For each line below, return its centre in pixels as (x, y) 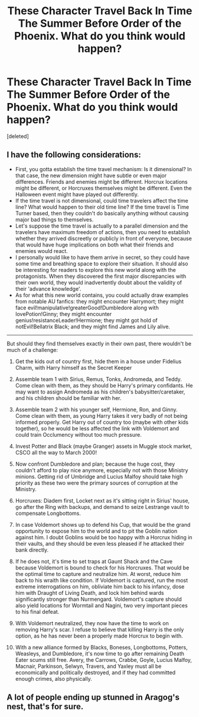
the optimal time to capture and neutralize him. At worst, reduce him (98, 574)
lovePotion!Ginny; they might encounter (63, 314)
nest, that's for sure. (45, 707)
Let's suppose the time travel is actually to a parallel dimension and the (102, 226)
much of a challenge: (32, 350)
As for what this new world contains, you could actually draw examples (102, 295)
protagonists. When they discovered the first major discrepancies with (101, 276)
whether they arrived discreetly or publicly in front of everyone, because (104, 238)
